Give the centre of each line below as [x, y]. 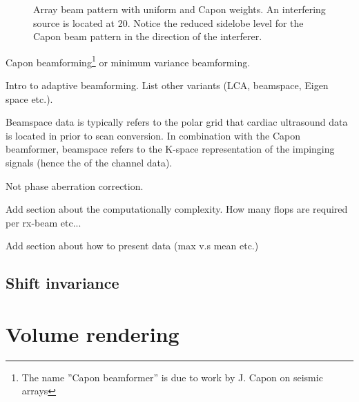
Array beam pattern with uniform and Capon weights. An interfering [179, 9]
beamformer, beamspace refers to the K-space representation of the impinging [170, 149]
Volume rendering [93, 333]
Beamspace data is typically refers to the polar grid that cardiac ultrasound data [177, 122]
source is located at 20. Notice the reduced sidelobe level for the [168, 22]
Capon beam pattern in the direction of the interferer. [148, 36]
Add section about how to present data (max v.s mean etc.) [132, 246]
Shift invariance [62, 283]
